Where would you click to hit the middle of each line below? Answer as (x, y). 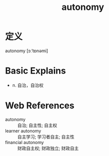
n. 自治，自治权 (28, 85)
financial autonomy (25, 142)
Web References (40, 106)
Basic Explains (36, 71)
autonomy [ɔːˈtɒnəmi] (27, 51)
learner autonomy (23, 131)
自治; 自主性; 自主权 (37, 125)
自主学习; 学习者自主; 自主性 (46, 137)
